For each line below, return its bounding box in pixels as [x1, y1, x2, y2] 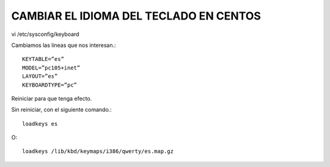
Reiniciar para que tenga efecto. [11, 94, 92, 102]
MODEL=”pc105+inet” [22, 64, 81, 71]
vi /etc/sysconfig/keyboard [11, 30, 79, 38]
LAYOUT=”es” [22, 73, 58, 80]
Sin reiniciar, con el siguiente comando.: [11, 106, 112, 113]
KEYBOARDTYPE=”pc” [22, 81, 78, 88]
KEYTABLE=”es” [22, 55, 64, 63]
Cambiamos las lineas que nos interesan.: [11, 41, 116, 49]
